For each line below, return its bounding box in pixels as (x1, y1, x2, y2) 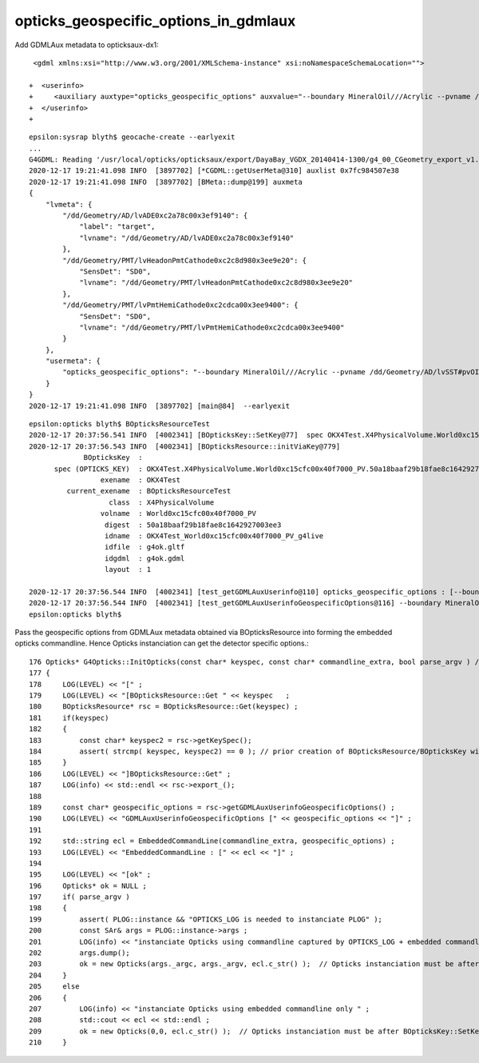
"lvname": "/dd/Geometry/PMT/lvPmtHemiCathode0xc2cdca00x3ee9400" (79, 322, 345, 332)
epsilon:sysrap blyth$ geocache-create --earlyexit (29, 133, 236, 142)
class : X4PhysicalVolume (109, 498, 215, 507)
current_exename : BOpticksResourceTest (66, 486, 232, 496)
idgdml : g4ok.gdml (104, 553, 185, 563)
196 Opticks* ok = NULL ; (29, 881, 148, 890)
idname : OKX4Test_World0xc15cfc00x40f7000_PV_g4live (104, 531, 324, 540)
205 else (29, 982, 80, 991)
